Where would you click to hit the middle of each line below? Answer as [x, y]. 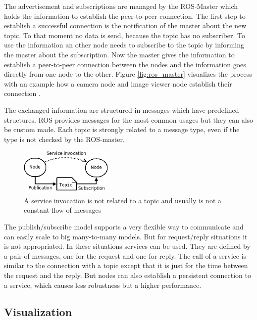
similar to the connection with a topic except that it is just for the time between [126, 265]
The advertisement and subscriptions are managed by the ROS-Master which [121, 6]
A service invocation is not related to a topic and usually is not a [123, 200]
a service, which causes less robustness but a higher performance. [103, 285]
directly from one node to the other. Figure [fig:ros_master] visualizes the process [128, 74]
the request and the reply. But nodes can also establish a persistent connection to [128, 275]
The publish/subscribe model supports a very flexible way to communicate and [124, 227]
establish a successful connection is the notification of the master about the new [125, 25]
